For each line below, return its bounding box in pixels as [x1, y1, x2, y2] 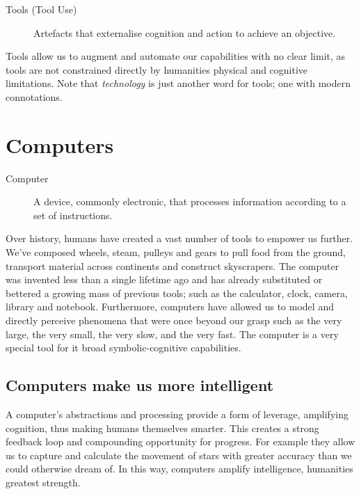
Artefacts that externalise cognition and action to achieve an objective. [33, 25, 336, 40]
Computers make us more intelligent [6, 374, 274, 396]
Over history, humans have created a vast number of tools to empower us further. [6, 231, 353, 246]
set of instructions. [33, 207, 113, 222]
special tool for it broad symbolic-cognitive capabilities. [6, 340, 241, 355]
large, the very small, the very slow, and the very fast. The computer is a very [6, 326, 339, 341]
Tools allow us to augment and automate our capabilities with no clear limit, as [6, 49, 346, 63]
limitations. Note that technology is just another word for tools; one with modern [6, 76, 351, 90]
